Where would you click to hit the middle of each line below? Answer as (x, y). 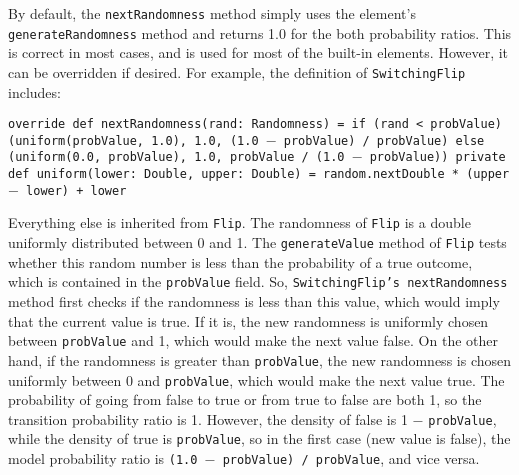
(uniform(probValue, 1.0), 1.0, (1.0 (133, 140)
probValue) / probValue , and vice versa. (351, 458)
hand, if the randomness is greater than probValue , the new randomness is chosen (260, 359)
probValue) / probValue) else (384, 140)
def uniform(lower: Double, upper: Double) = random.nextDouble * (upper (259, 174)
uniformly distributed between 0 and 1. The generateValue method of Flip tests (257, 242)
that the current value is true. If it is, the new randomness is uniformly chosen (248, 320)
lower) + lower (76, 190)
